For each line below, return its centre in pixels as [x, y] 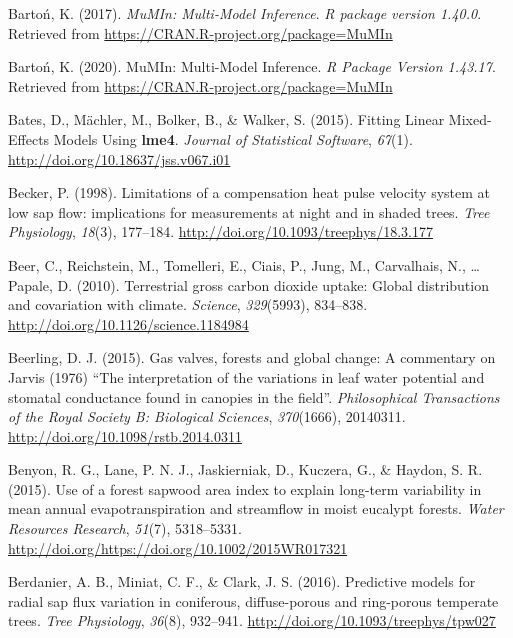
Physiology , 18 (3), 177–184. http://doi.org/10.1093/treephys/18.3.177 [220, 231]
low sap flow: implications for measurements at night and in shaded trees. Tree [249, 211]
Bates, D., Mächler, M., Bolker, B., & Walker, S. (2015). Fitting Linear [226, 119]
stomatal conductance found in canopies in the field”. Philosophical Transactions [254, 396]
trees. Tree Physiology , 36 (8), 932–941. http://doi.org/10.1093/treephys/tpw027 [252, 620]
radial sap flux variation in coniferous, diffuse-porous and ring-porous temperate [253, 600]
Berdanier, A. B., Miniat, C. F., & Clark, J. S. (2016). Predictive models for [242, 581]
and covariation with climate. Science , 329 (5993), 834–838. [188, 304]
